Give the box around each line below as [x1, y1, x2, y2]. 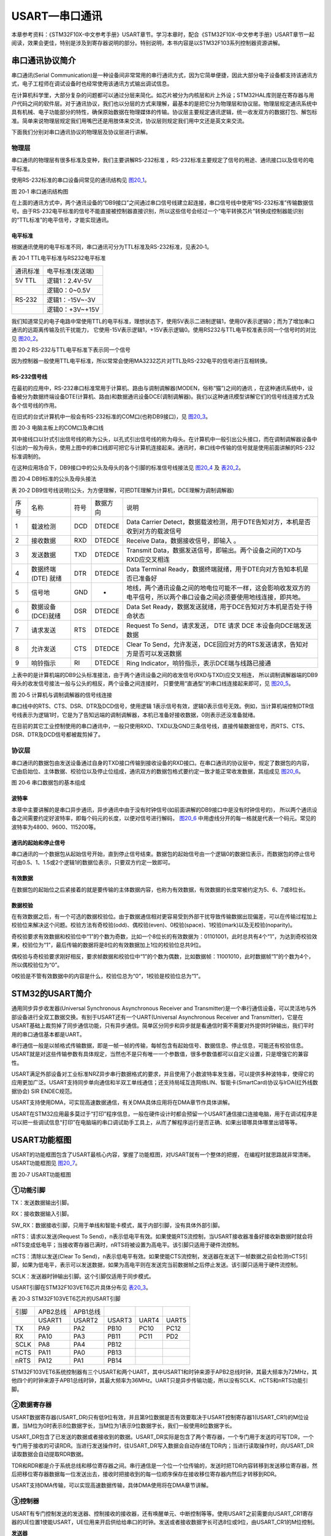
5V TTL [15, 276, 37, 284]
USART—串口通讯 [11, 9, 102, 23]
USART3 [107, 1315, 132, 1324]
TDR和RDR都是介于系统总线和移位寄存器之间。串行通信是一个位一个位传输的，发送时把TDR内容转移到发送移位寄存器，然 [11, 1462, 318, 1469]
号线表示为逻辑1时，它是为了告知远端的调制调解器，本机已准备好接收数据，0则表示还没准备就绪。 [11, 711, 259, 718]
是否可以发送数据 [132, 649, 182, 658]
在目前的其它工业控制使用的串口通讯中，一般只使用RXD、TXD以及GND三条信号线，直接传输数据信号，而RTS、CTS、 [11, 723, 308, 730]
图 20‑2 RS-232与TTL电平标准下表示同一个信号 [11, 346, 131, 353]
